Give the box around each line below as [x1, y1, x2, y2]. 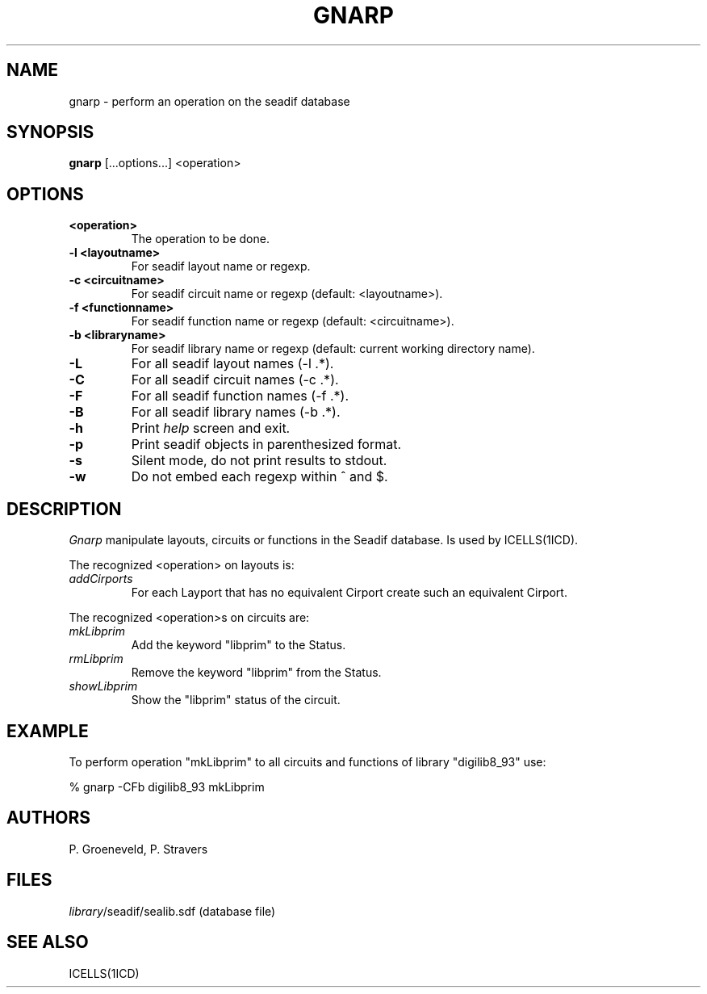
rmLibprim [69, 652, 123, 666]
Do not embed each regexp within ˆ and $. [131, 468, 388, 485]
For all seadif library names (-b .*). [131, 404, 341, 421]
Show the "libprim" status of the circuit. [131, 693, 341, 707]
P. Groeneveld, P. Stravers [69, 841, 208, 856]
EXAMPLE [6, 720, 89, 741]
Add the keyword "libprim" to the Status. [131, 638, 346, 652]
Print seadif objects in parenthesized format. [131, 436, 402, 453]
